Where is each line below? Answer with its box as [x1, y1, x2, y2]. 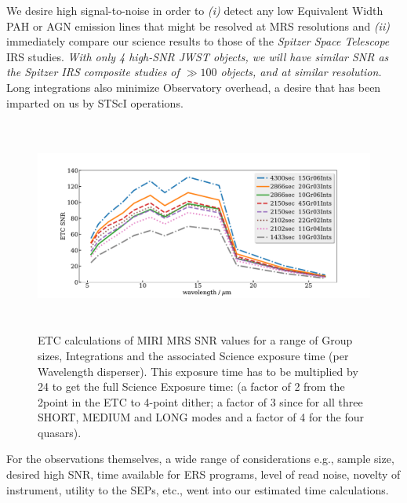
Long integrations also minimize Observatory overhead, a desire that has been [6, 78, 381, 95]
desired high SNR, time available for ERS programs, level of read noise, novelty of [6, 466, 401, 483]
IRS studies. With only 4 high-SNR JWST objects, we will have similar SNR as [6, 48, 389, 64]
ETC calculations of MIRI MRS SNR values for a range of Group [38, 332, 353, 348]
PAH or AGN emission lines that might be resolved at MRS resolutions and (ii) [6, 17, 390, 34]
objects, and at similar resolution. [220, 64, 382, 80]
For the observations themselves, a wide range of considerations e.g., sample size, [6, 450, 394, 467]
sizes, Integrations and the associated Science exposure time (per [38, 347, 349, 363]
